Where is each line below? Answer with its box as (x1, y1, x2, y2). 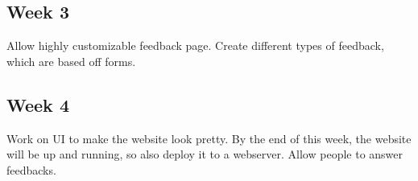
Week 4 (6, 92, 69, 117)
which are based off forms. (6, 52, 136, 69)
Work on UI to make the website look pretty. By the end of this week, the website (6, 130, 412, 146)
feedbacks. (6, 161, 56, 178)
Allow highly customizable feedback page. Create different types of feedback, (6, 37, 384, 54)
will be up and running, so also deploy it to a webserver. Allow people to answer (6, 146, 404, 162)
